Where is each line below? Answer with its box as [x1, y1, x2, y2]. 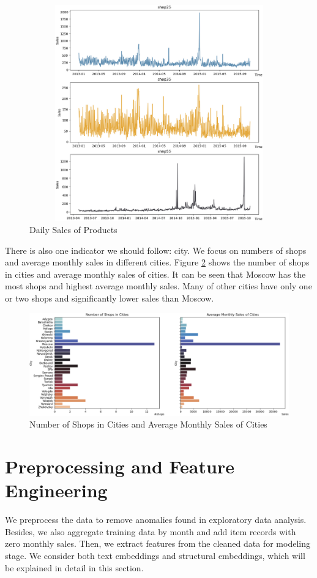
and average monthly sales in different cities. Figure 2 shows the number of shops [5, 256, 310, 269]
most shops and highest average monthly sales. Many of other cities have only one [5, 280, 312, 292]
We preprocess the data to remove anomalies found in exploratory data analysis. [5, 513, 307, 526]
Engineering [5, 478, 108, 503]
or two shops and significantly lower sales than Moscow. [5, 291, 214, 304]
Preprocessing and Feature [5, 454, 234, 479]
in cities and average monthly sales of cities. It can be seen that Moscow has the [5, 267, 306, 280]
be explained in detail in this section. [5, 561, 144, 574]
